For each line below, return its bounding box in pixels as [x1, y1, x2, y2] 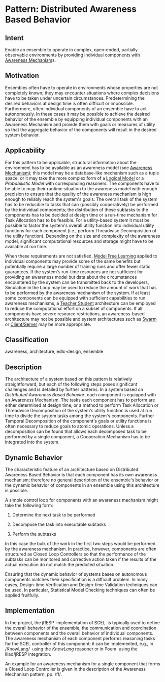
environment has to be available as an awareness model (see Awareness [5, 165, 153, 170]
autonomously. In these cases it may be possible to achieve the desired [5, 111, 150, 117]
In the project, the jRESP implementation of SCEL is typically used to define [5, 619, 160, 626]
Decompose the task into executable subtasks [12, 521, 106, 527]
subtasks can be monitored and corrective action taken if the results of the [5, 556, 157, 562]
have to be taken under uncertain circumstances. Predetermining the [5, 95, 145, 101]
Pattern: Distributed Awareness [5, 3, 137, 15]
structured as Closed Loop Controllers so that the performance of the [5, 551, 146, 557]
